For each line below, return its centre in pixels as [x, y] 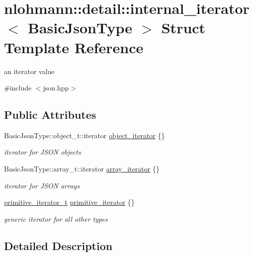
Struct [183, 28]
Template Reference [74, 47]
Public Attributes [50, 115]
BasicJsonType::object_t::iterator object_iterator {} [84, 135]
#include [18, 88]
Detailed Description [58, 245]
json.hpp [56, 88]
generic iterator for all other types [56, 218]
